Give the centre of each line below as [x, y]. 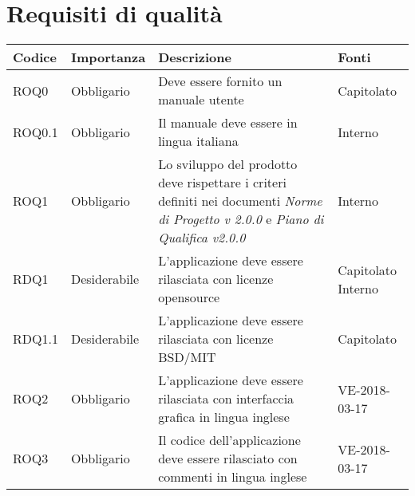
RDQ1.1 [36, 339]
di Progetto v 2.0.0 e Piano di [241, 219]
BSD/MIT [187, 357]
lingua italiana [198, 141]
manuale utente [201, 100]
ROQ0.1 [36, 132]
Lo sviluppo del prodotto [228, 164]
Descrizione [195, 57]
